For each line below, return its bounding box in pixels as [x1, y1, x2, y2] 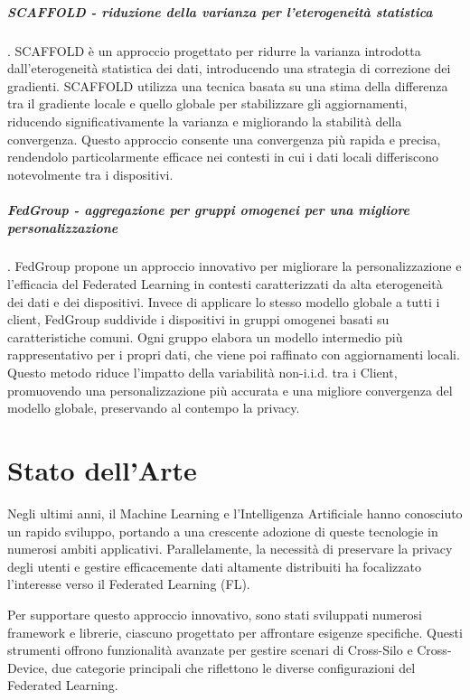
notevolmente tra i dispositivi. [7, 164, 174, 183]
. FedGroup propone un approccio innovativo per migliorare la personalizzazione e [7, 257, 462, 275]
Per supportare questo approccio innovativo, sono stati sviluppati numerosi [7, 604, 423, 623]
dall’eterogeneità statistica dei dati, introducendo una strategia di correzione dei [7, 59, 451, 78]
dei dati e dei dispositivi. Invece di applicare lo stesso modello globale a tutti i [7, 292, 440, 311]
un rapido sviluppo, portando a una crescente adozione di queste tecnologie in [7, 521, 438, 540]
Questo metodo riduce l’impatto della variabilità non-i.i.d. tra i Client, [7, 363, 398, 382]
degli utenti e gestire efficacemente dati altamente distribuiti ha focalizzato [7, 556, 421, 575]
